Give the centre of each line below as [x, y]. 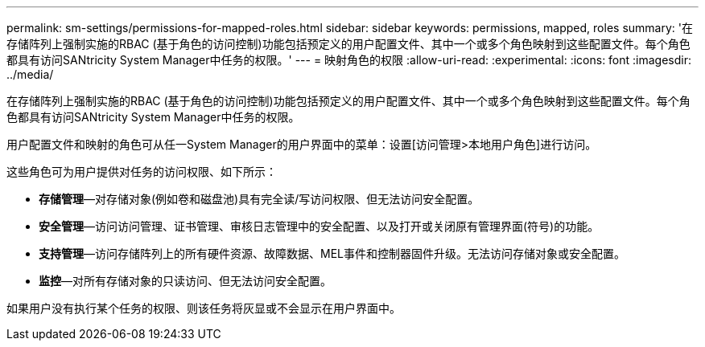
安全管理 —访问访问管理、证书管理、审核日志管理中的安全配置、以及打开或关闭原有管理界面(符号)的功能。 [319, 226]
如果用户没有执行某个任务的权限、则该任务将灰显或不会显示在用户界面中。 [204, 308]
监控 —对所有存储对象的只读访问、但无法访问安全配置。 [185, 281]
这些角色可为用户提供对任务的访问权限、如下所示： [142, 171]
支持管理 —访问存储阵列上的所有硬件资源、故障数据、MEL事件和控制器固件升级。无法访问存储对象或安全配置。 [332, 253]
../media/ [30, 74]
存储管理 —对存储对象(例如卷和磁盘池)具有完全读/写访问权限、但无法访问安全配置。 [259, 199]
